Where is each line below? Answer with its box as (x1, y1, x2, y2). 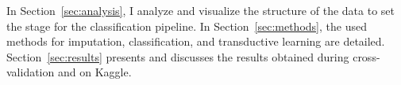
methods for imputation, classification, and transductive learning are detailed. (6, 33, 385, 50)
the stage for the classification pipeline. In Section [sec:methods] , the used (6, 17, 367, 34)
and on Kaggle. (57, 64, 132, 80)
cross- (353, 48, 380, 65)
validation (6, 64, 55, 80)
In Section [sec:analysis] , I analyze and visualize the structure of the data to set (6, 2, 395, 18)
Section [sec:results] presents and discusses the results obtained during (6, 48, 349, 65)
